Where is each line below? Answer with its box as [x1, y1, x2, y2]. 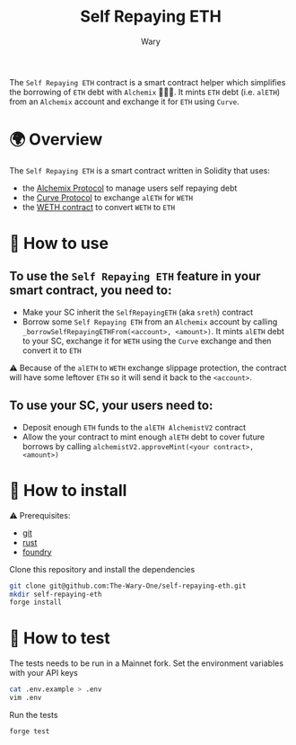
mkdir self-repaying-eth [9, 590, 102, 599]
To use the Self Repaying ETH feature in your [9, 269, 262, 284]
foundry [22, 546, 52, 557]
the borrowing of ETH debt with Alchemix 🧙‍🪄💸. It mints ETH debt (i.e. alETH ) [9, 86, 281, 97]
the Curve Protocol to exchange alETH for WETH [22, 191, 194, 203]
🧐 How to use [9, 234, 109, 253]
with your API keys [9, 668, 78, 678]
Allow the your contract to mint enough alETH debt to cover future [22, 431, 266, 442]
